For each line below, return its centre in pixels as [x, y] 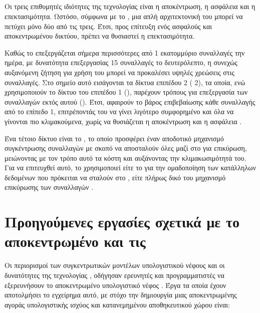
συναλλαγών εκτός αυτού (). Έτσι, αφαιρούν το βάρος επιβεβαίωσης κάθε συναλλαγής [130, 101]
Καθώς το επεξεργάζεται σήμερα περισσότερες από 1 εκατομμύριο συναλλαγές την [125, 52]
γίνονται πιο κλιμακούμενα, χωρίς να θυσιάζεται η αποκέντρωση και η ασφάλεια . [123, 121]
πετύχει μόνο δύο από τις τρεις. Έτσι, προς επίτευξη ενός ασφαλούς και [108, 26]
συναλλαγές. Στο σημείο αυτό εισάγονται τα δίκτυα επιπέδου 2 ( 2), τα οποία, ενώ [125, 82]
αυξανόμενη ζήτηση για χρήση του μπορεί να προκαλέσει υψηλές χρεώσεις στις [119, 72]
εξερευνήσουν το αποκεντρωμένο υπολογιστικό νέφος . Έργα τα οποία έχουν [115, 285]
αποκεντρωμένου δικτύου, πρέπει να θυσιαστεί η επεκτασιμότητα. [100, 36]
